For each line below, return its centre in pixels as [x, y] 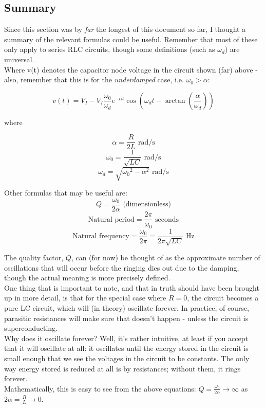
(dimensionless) [147, 205]
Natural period [111, 219]
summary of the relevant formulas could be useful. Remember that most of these [131, 39]
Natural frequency [101, 236]
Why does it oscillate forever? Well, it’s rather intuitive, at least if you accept [126, 338]
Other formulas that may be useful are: [66, 193]
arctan [175, 101]
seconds [167, 219]
